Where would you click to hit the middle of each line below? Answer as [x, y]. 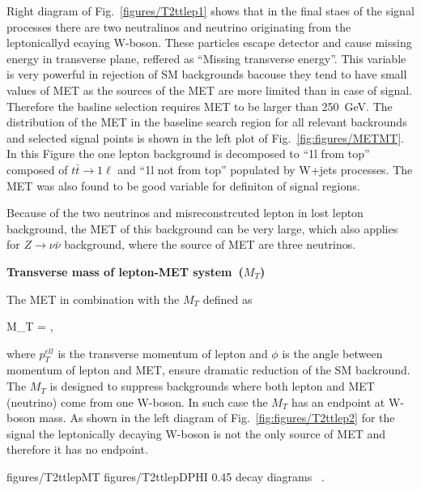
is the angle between [332, 353]
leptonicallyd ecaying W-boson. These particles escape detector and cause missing [209, 43]
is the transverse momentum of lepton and [163, 353]
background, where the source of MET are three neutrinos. [210, 244]
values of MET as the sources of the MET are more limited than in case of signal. [210, 90]
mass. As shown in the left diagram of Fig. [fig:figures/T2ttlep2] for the [217, 418]
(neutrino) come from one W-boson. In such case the [137, 401]
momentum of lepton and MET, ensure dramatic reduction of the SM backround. [208, 370]
